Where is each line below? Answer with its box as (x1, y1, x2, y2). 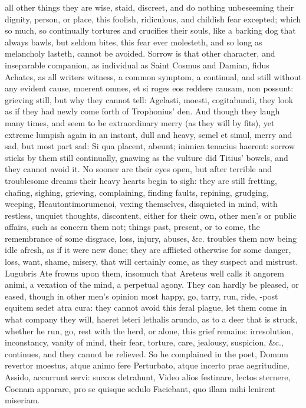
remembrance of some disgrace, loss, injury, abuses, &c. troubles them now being (5, 232, 297, 244)
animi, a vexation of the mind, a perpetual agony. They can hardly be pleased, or (5, 278, 299, 291)
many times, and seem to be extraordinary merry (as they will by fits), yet (5, 116, 275, 129)
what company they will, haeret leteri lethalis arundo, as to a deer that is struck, (5, 313, 298, 325)
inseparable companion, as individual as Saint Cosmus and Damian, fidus (5, 58, 269, 71)
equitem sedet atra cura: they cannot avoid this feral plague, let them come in (5, 301, 287, 314)
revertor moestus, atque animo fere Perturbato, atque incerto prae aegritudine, (5, 359, 289, 371)
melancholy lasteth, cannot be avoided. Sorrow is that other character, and (5, 47, 275, 60)
